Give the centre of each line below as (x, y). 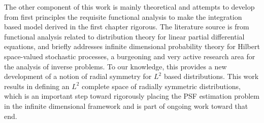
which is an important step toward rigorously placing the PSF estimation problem (132, 96)
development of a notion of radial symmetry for (78, 76)
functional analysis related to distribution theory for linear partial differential (124, 36)
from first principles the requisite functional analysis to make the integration (123, 16)
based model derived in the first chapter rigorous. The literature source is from (127, 27)
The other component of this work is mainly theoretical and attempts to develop (129, 7)
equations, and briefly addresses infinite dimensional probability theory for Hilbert (132, 46)
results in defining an (37, 86)
